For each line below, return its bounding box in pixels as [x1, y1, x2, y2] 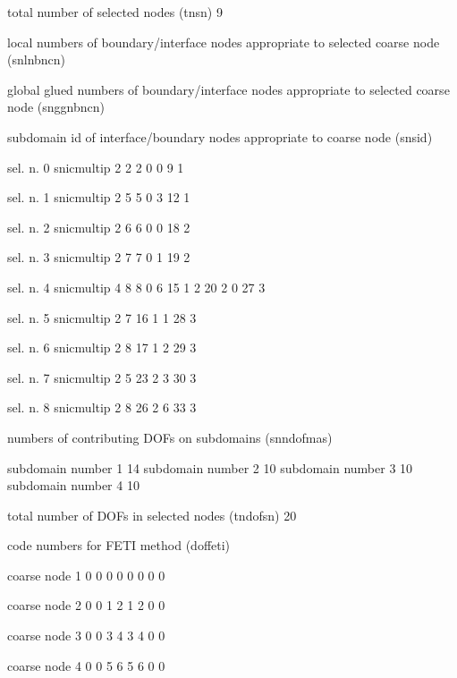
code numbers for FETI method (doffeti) [7, 536, 231, 555]
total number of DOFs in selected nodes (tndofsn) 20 [7, 505, 297, 524]
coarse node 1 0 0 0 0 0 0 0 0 [7, 565, 165, 584]
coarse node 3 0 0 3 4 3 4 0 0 [7, 626, 165, 645]
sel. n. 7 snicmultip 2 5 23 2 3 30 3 [7, 368, 197, 386]
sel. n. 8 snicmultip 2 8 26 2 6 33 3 [7, 398, 197, 417]
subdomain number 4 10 [7, 476, 140, 495]
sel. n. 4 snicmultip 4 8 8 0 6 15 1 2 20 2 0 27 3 [7, 277, 266, 296]
